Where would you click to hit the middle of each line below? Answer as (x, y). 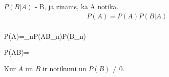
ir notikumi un (64, 68)
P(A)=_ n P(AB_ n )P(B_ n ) (45, 36)
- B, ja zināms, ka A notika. (77, 6)
